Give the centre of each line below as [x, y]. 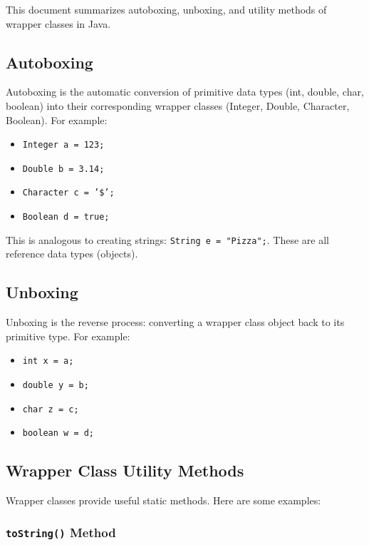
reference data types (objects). [72, 254]
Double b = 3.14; [63, 169]
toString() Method [61, 532]
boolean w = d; [58, 433]
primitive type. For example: [68, 336]
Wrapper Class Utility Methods [125, 470]
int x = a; [48, 361]
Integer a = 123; [63, 145]
